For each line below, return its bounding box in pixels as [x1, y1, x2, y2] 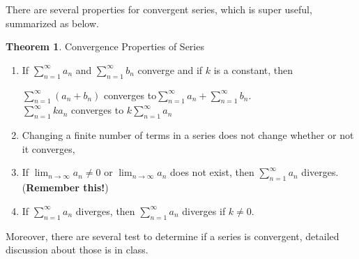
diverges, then [75, 203, 135, 218]
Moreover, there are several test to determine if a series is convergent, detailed [6, 228, 339, 243]
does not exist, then [170, 165, 254, 179]
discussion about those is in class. [6, 242, 148, 257]
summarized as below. [6, 15, 99, 30]
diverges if [182, 203, 226, 218]
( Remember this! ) [22, 180, 109, 195]
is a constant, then [213, 62, 293, 77]
